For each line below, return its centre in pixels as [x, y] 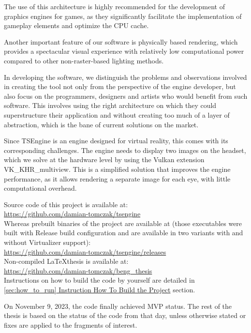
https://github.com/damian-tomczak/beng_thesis [78, 270]
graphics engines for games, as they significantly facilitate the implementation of [123, 16]
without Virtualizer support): [47, 242]
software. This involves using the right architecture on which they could [110, 105]
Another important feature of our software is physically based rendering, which [121, 41]
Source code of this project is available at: [66, 204]
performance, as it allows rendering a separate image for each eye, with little [117, 178]
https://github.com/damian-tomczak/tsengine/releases [85, 251]
